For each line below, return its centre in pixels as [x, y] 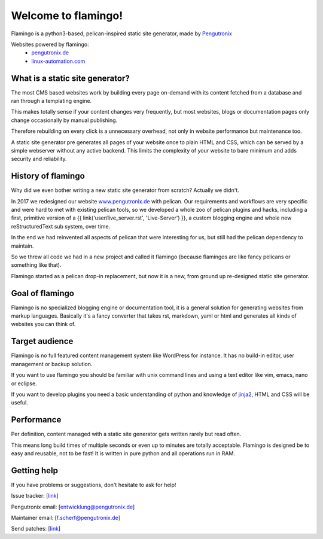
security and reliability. [39, 159]
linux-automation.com [58, 61]
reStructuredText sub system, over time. [61, 226]
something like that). [36, 265]
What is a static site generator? [70, 78]
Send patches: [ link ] [36, 529]
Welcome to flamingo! [67, 16]
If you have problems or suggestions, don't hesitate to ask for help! [94, 485]
